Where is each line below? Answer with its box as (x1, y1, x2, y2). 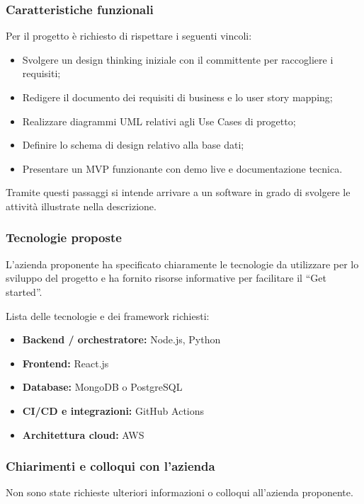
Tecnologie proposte (6, 229, 122, 246)
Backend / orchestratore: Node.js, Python (22, 332, 221, 347)
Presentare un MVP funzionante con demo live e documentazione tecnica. (22, 161, 343, 176)
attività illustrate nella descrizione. (6, 198, 157, 213)
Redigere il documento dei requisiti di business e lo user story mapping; (22, 90, 333, 104)
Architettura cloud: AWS (22, 427, 144, 442)
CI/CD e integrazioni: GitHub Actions (22, 403, 205, 418)
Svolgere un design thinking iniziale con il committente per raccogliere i (22, 52, 334, 67)
